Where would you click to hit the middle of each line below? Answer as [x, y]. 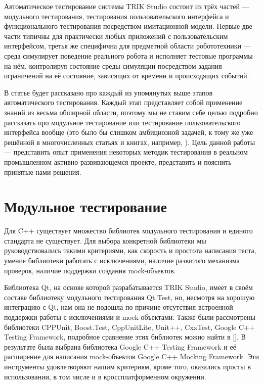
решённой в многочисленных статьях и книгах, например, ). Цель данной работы [130, 142]
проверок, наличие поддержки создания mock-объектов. [90, 270]
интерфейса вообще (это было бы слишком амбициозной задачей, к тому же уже [129, 132]
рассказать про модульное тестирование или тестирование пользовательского [122, 122]
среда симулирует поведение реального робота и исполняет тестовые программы [128, 55]
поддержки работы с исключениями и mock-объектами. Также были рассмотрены [130, 317]
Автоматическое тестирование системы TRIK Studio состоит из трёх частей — [127, 6]
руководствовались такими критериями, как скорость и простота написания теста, [130, 250]
